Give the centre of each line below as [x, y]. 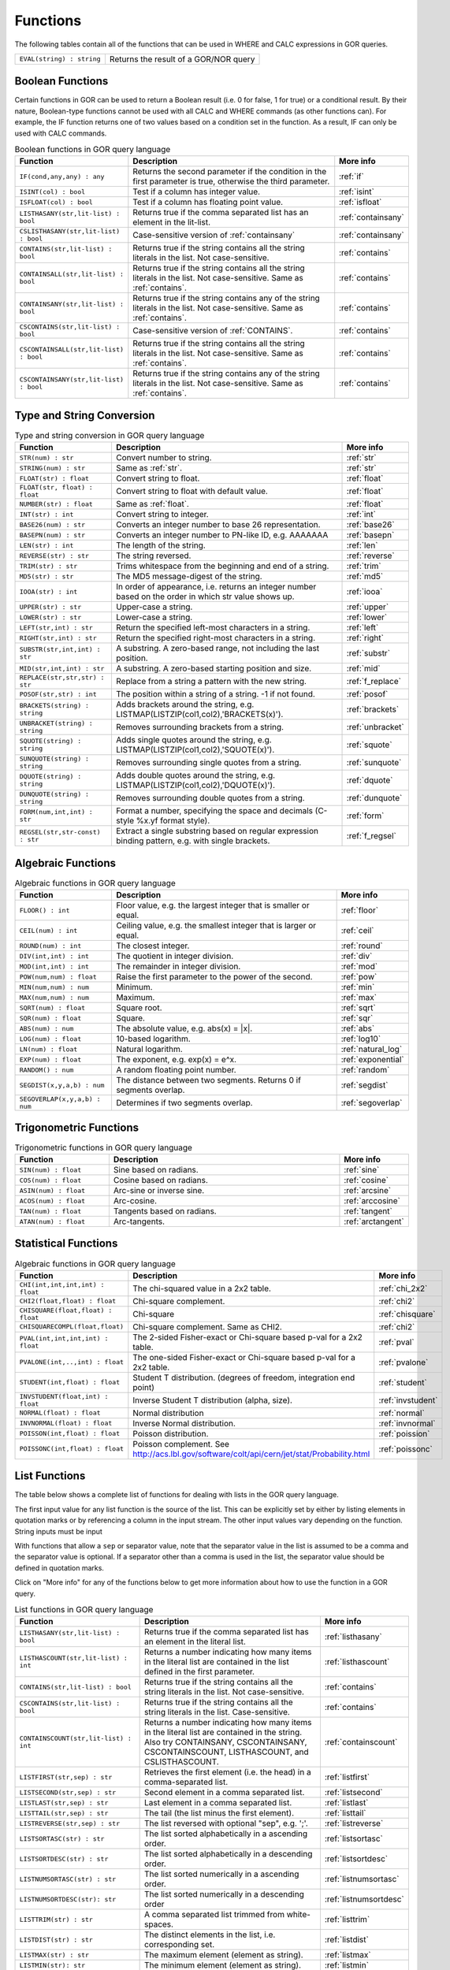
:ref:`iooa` [364, 592]
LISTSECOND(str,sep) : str [68, 1792]
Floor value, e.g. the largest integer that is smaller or [213, 905]
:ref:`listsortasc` [354, 1838]
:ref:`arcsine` [368, 1191]
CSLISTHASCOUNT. [182, 1762]
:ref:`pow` [359, 977]
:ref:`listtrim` [347, 1920]
